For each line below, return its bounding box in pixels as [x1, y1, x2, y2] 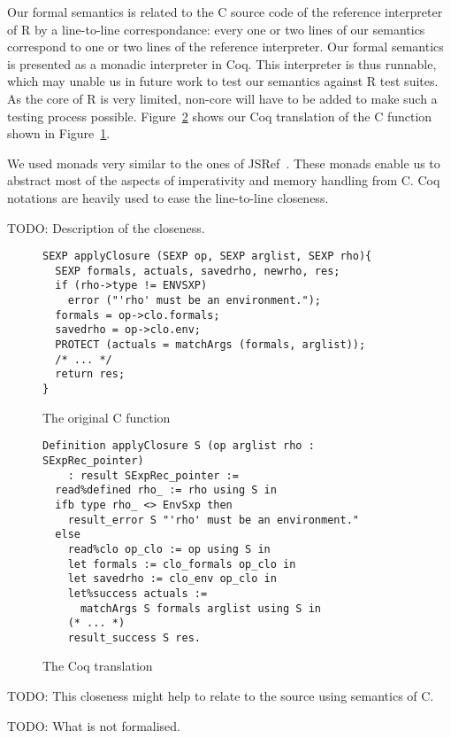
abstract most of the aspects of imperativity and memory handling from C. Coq [7, 171, 440, 190]
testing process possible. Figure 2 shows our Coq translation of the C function [7, 106, 432, 125]
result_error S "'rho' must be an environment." [67, 513, 359, 526]
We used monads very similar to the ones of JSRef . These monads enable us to [7, 153, 440, 172]
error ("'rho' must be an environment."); [67, 294, 321, 307]
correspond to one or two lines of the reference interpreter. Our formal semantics [7, 37, 444, 56]
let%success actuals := [67, 587, 208, 600]
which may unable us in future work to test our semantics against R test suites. [7, 72, 439, 90]
